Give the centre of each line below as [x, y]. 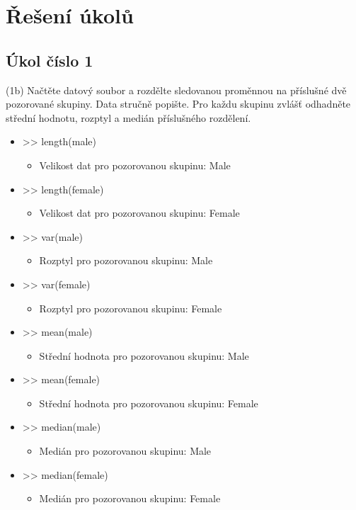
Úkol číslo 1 [50, 60]
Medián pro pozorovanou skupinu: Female [130, 498]
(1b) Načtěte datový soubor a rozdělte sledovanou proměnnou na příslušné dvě [176, 90]
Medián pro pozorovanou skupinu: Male [125, 451]
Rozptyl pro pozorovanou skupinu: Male [126, 260]
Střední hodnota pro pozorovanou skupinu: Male [144, 355]
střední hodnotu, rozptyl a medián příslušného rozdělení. [128, 117]
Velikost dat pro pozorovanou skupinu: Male [135, 165]
